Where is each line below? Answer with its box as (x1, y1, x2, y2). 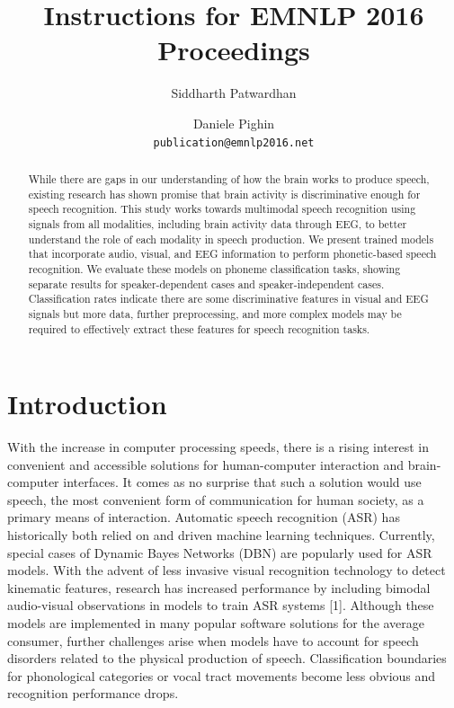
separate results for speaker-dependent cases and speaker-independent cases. (28, 276, 385, 291)
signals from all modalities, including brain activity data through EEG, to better (28, 216, 407, 231)
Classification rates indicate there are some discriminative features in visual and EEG (28, 291, 429, 306)
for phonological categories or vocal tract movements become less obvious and (7, 666, 436, 685)
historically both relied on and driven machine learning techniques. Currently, (7, 526, 435, 544)
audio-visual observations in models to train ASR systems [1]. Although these (7, 596, 434, 615)
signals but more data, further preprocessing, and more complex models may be (28, 305, 402, 321)
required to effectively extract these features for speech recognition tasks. (28, 321, 370, 336)
